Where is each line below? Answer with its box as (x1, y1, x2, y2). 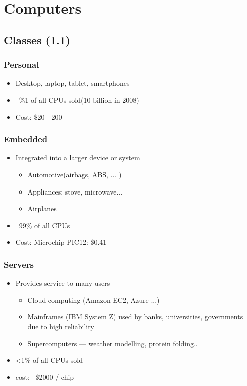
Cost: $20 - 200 (15, 111, 62, 122)
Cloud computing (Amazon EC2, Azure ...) (27, 294, 160, 305)
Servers (4, 258, 34, 270)
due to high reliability (27, 321, 94, 331)
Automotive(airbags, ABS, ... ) (27, 169, 122, 179)
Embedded (4, 133, 48, 145)
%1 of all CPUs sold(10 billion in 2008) (19, 94, 139, 105)
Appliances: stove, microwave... (27, 186, 123, 197)
